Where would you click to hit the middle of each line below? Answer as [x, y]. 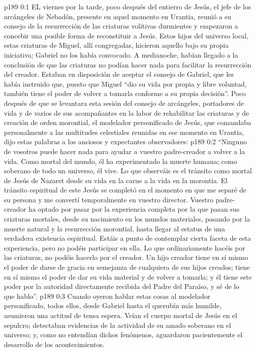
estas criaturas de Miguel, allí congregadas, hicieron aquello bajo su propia [116, 45]
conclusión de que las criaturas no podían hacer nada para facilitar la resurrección [128, 64]
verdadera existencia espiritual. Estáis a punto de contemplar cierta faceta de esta [128, 238]
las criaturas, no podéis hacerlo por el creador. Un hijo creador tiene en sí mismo [126, 257]
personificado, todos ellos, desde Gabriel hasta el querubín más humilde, [113, 305]
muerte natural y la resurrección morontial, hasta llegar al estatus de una [114, 228]
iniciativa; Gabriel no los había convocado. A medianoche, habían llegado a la [121, 54]
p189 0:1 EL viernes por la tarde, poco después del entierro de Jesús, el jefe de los [128, 6]
